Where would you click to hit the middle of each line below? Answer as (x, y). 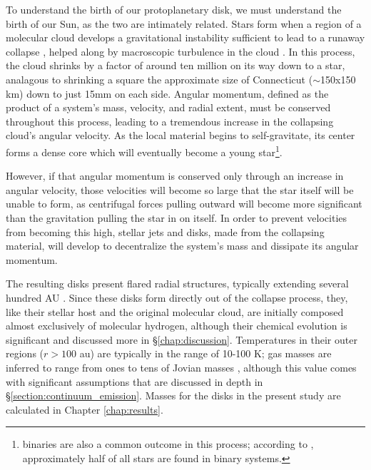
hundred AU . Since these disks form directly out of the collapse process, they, (177, 297)
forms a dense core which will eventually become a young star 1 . (144, 150)
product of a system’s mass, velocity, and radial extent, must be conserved (168, 107)
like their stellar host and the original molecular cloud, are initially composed (175, 311)
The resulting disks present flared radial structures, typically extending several (177, 283)
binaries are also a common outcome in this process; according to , (168, 444)
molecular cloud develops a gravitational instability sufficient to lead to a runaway (185, 37)
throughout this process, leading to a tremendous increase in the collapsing (170, 121)
